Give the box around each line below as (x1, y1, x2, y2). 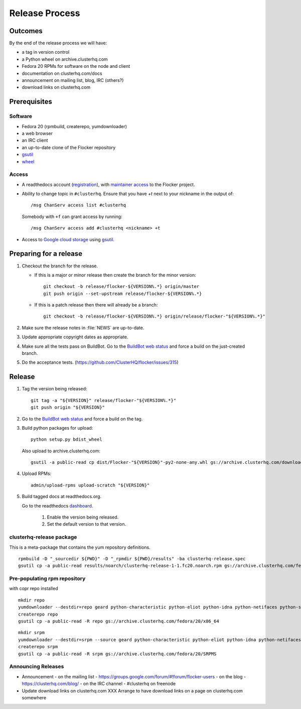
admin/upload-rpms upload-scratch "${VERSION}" (31, 482, 150, 488)
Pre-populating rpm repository (9, 575, 86, 582)
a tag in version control (22, 49, 70, 55)
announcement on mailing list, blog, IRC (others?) (22, 77, 124, 83)
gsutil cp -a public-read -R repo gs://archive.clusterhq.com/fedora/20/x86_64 (18, 619, 219, 624)
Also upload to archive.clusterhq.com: (22, 448, 100, 454)
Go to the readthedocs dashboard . (22, 502, 93, 509)
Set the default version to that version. (47, 521, 126, 527)
